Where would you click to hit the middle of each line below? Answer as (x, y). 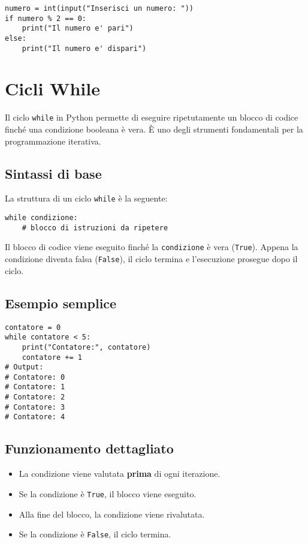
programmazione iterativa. (53, 141)
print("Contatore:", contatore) (86, 347)
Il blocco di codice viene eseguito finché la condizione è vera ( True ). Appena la (152, 247)
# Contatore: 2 (35, 397)
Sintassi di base (53, 173)
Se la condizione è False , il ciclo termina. (95, 534)
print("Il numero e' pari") (78, 28)
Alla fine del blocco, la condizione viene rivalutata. (112, 514)
